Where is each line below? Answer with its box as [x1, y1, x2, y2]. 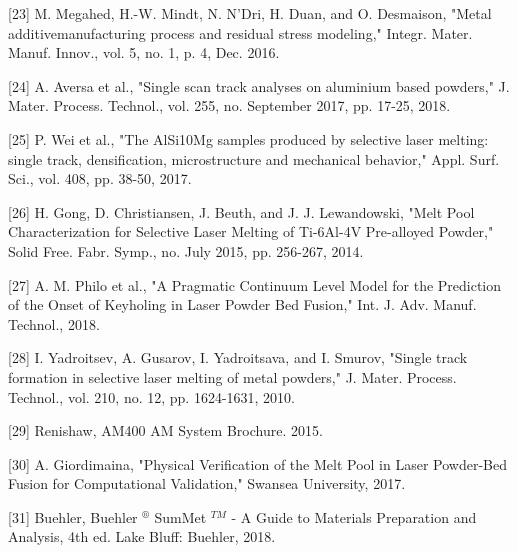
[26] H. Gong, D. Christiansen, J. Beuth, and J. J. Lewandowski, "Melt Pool [8, 201, 475, 222]
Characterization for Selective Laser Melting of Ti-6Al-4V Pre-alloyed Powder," [8, 221, 494, 242]
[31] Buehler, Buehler [8, 506, 138, 527]
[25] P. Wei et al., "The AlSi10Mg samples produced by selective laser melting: [8, 128, 489, 149]
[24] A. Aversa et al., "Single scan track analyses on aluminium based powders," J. [8, 75, 510, 96]
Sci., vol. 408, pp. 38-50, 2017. [8, 168, 192, 189]
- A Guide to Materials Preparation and [231, 506, 477, 527]
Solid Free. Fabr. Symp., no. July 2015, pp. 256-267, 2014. [8, 240, 364, 261]
